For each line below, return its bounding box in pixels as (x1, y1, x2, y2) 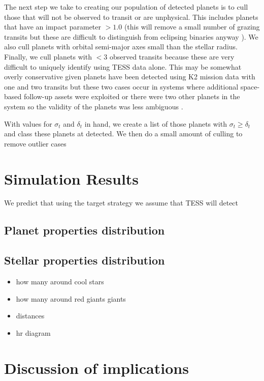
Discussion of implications (4, 357, 189, 378)
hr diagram (16, 327, 51, 338)
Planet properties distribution (4, 222, 165, 238)
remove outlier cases (4, 138, 67, 149)
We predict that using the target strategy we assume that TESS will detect (4, 197, 239, 208)
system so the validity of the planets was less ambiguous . (4, 101, 183, 111)
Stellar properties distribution (4, 252, 165, 268)
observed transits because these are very (109, 51, 235, 62)
